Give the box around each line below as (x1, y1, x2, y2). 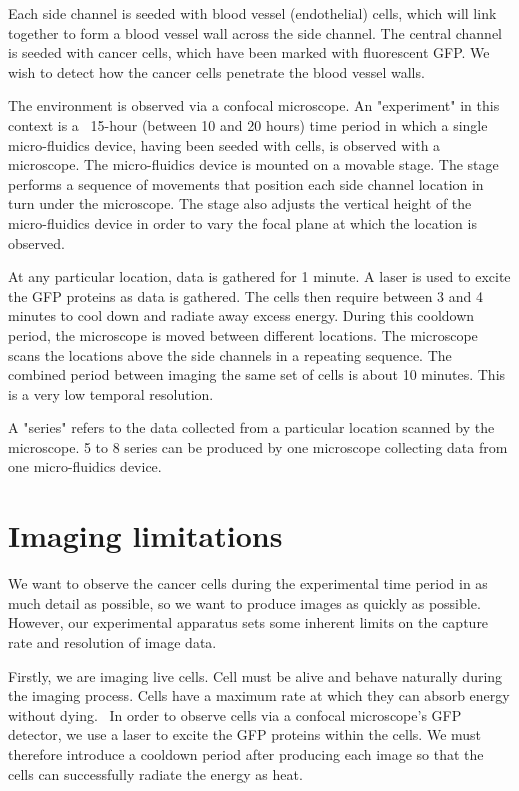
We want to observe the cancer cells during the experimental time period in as (8, 573, 488, 594)
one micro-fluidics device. (8, 456, 162, 477)
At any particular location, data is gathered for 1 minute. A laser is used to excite (8, 266, 511, 287)
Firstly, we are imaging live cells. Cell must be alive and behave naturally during (8, 665, 503, 686)
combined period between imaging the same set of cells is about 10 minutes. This (8, 364, 506, 385)
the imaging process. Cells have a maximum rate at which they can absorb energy (8, 685, 510, 706)
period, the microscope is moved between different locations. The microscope (8, 324, 478, 345)
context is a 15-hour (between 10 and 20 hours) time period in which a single (8, 114, 488, 135)
